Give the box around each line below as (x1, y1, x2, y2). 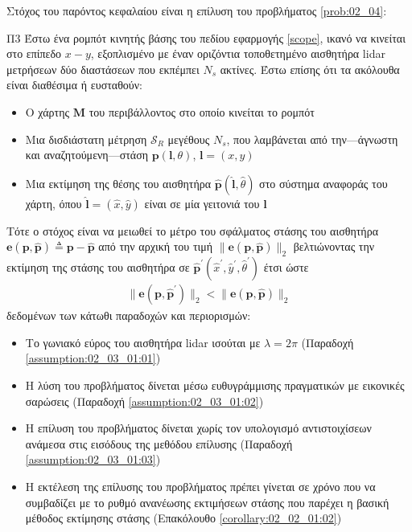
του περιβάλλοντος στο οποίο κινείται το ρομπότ (89, 103, 315, 120)
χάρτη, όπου (25, 194, 82, 211)
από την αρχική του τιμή (98, 238, 213, 255)
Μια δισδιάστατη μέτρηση (25, 130, 147, 147)
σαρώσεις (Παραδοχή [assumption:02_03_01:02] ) (25, 392, 264, 409)
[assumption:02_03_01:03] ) (25, 451, 161, 468)
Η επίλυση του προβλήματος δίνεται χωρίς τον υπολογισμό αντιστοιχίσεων (25, 419, 372, 436)
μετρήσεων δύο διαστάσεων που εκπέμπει (6, 60, 200, 77)
